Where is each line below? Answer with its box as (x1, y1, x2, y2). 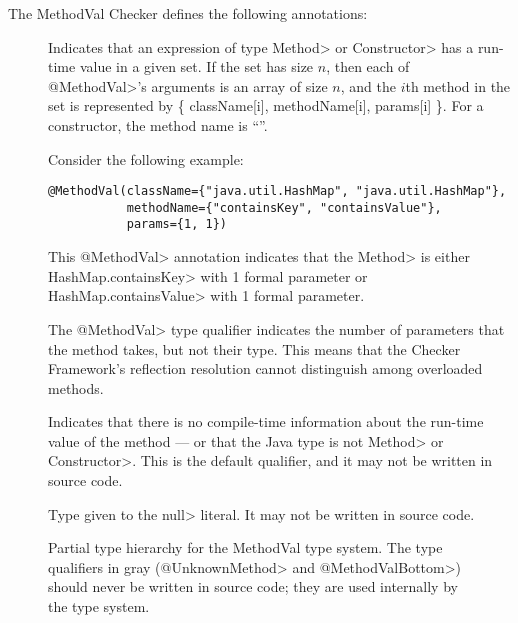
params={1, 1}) (126, 217, 227, 232)
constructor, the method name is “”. (48, 114, 268, 135)
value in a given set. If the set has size (79, 56, 314, 77)
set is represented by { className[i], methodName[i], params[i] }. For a (48, 95, 484, 116)
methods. (48, 377, 104, 398)
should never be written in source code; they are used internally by (48, 576, 458, 597)
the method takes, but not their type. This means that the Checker (48, 338, 461, 359)
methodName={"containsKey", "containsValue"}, (126, 200, 442, 215)
